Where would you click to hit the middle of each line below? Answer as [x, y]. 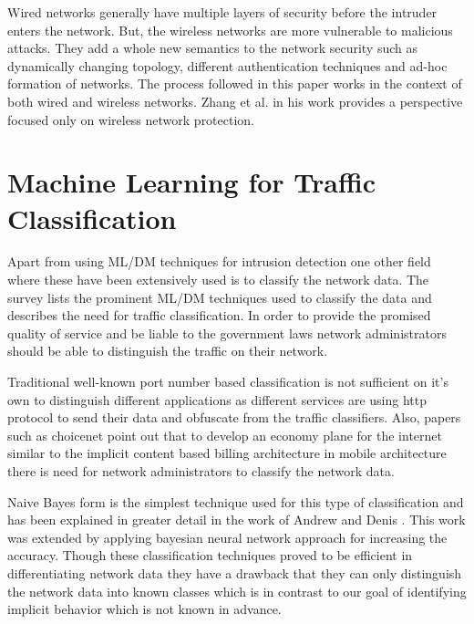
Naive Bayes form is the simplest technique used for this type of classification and [236, 501]
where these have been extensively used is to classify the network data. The [218, 280]
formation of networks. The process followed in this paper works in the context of [235, 83]
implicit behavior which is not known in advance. [144, 609]
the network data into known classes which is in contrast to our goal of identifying [237, 591]
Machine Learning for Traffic [192, 182]
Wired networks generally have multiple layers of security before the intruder [222, 12]
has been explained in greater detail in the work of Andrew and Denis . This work [237, 520]
